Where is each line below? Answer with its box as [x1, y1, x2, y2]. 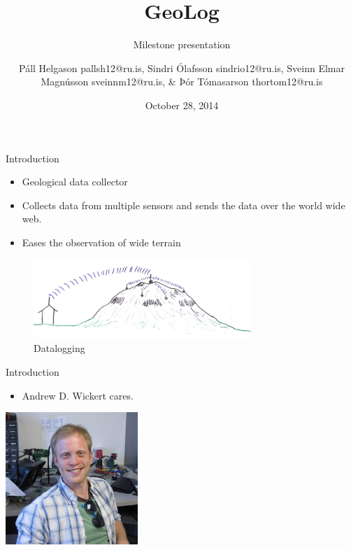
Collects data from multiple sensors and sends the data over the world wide [22, 197, 345, 212]
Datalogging [34, 341, 85, 355]
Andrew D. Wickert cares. [22, 388, 134, 402]
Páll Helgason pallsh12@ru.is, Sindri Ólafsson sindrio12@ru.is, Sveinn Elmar [19, 60, 345, 75]
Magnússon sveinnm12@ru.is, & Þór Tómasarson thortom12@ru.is [41, 74, 323, 89]
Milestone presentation [133, 37, 231, 52]
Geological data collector [22, 174, 128, 189]
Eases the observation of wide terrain [22, 234, 181, 249]
